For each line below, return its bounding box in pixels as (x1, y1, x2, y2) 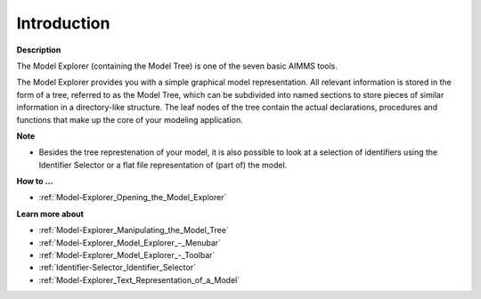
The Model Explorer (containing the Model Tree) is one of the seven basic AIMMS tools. (16, 61, 338, 71)
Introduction (16, 13, 110, 33)
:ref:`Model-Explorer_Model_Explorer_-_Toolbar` (38, 250, 216, 261)
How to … (16, 176, 53, 187)
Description (16, 44, 61, 55)
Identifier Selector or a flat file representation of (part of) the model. (38, 159, 288, 170)
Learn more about (16, 208, 85, 219)
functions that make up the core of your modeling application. (16, 114, 244, 125)
